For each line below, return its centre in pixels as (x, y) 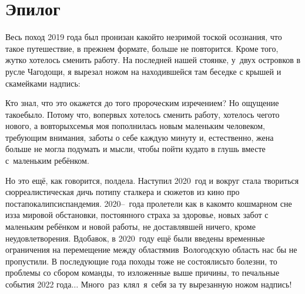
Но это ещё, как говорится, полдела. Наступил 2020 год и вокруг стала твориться (152, 180)
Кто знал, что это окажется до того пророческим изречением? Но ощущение (142, 103)
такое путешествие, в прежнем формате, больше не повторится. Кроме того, (142, 48)
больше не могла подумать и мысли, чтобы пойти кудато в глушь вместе (135, 149)
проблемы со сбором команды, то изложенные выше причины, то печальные (143, 272)
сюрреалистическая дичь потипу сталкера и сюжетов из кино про (123, 192)
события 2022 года (38, 284)
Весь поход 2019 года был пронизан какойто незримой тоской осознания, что (144, 37)
